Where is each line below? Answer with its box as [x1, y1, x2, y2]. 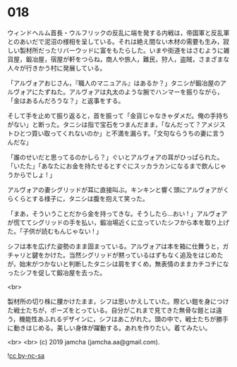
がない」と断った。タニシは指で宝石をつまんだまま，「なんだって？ [7, 120, 202, 128]
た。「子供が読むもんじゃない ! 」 [7, 227, 102, 235]
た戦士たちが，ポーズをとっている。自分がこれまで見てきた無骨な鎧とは [7, 306, 217, 314]
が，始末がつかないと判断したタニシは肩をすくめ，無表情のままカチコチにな [7, 259, 229, 268]
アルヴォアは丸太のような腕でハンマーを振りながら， [68, 88, 224, 96]
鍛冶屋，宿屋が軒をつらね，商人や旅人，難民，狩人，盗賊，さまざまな [25, 54, 230, 64]
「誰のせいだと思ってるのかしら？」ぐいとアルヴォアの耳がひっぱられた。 [7, 152, 224, 161]
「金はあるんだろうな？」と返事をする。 [7, 96, 125, 104]
